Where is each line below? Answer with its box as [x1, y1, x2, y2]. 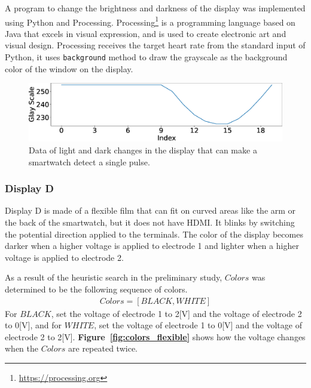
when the [5, 342, 38, 355]
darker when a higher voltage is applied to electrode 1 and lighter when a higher [5, 239, 299, 252]
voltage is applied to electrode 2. [5, 251, 124, 263]
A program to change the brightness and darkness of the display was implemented [5, 2, 306, 14]
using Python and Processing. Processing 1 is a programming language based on [5, 14, 295, 28]
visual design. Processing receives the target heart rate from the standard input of [5, 39, 306, 51]
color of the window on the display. [5, 62, 133, 75]
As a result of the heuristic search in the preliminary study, [5, 271, 222, 284]
